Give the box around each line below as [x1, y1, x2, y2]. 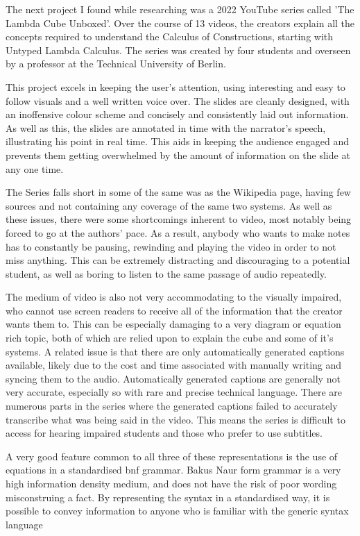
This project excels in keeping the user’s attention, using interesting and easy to [6, 79, 345, 94]
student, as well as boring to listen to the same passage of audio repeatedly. [6, 266, 327, 280]
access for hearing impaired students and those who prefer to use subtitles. [6, 426, 323, 440]
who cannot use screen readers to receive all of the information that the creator [6, 303, 343, 317]
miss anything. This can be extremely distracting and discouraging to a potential [6, 253, 350, 267]
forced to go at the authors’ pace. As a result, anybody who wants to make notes [6, 225, 350, 240]
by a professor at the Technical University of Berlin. [6, 56, 226, 71]
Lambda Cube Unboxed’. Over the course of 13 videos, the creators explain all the [6, 15, 355, 30]
